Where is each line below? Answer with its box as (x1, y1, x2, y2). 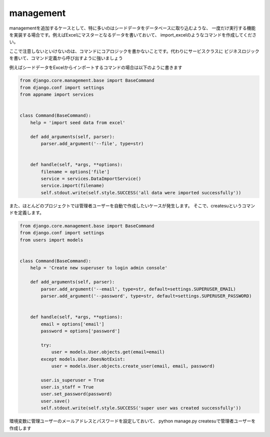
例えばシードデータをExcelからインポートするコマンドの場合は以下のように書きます (9, 64, 182, 70)
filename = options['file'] (40, 169, 110, 175)
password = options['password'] (40, 328, 120, 334)
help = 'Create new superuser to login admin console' (30, 265, 167, 271)
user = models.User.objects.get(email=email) (51, 349, 165, 355)
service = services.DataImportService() (40, 176, 141, 181)
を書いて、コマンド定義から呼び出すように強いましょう (9, 55, 123, 61)
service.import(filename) (40, 183, 104, 189)
